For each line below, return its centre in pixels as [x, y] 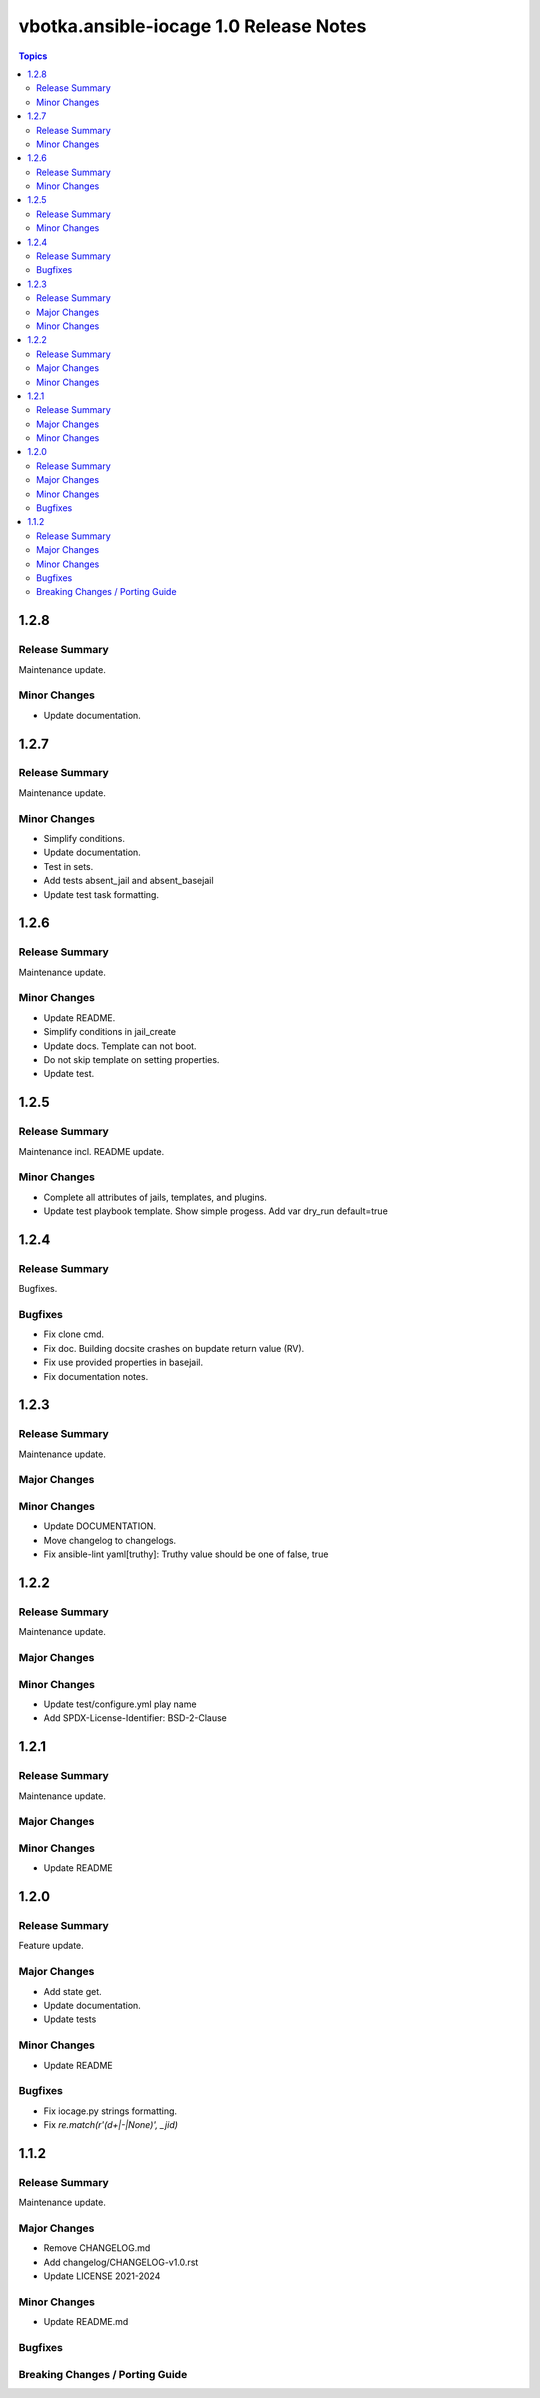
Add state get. [72, 1991]
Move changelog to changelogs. [110, 1540]
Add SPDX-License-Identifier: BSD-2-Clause [135, 1718]
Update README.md [86, 2322]
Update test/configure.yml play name [120, 1704]
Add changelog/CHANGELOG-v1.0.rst [121, 2262]
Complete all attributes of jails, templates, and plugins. [155, 1197]
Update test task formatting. [101, 894]
